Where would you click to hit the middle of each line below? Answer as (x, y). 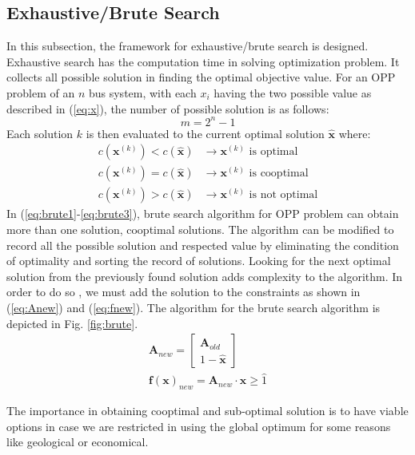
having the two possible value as (293, 92)
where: (355, 133)
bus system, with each (142, 92)
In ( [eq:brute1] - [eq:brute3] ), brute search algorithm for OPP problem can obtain (203, 214)
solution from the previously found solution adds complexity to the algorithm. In (205, 276)
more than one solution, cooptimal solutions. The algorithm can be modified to (200, 229)
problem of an (41, 92)
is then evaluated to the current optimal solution (205, 133)
